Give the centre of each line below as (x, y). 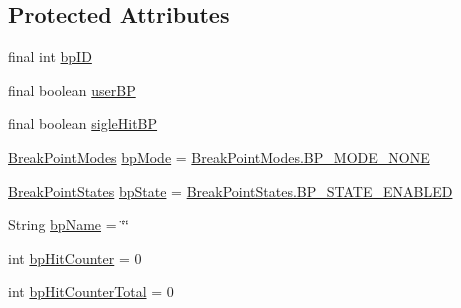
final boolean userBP (72, 89)
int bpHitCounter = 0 (75, 257)
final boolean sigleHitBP (83, 123)
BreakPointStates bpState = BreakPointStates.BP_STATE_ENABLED (230, 190)
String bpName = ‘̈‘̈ (69, 224)
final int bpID (50, 56)
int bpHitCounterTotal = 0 (91, 291)
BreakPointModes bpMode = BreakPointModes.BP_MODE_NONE (219, 156)
